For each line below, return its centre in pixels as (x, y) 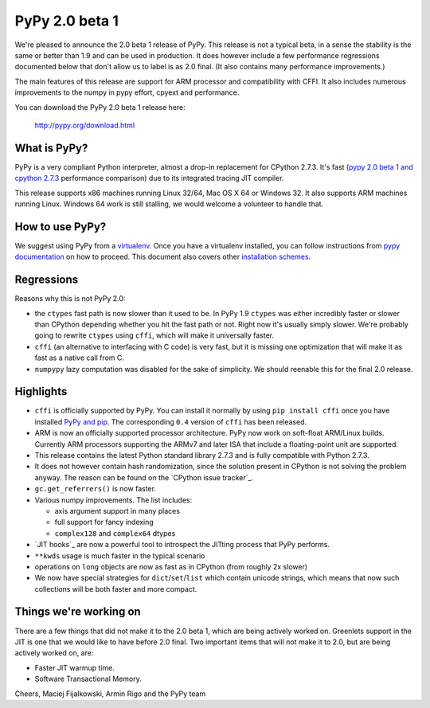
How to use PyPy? (61, 227)
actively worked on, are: (54, 653)
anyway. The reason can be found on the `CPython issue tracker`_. (144, 477)
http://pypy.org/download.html (85, 125)
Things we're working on (78, 612)
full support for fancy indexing (104, 522)
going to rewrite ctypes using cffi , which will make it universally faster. (154, 335)
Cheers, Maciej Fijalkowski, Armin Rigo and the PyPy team (110, 694)
